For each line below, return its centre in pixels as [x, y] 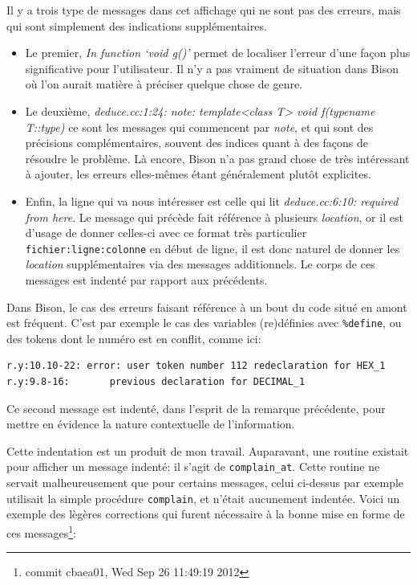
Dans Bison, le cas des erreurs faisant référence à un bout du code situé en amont [207, 307]
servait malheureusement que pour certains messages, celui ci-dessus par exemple [205, 483]
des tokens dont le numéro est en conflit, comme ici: [134, 338]
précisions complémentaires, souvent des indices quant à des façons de [197, 143]
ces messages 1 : [42, 531]
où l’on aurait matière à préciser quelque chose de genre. [164, 84]
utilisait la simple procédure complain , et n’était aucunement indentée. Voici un [203, 498]
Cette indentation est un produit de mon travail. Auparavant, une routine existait [208, 450]
